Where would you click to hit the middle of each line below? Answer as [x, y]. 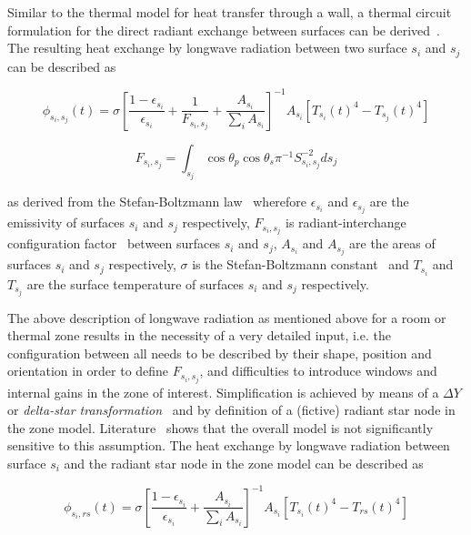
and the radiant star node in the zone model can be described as [244, 463]
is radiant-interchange [346, 222]
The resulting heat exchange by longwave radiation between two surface [207, 48]
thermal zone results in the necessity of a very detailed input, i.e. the [199, 335]
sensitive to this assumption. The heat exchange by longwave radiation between [229, 445]
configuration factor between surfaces [114, 243]
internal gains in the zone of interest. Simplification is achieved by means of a [223, 392]
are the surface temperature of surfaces [135, 283]
